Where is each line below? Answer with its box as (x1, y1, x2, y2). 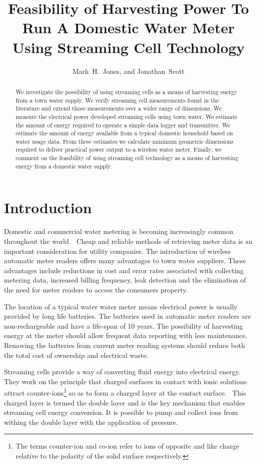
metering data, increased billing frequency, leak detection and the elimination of (4, 275, 246, 285)
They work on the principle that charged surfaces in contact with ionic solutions (4, 376, 247, 386)
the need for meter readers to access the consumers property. (4, 284, 188, 294)
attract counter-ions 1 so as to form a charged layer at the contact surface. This (4, 386, 246, 398)
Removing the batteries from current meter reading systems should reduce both (4, 340, 245, 350)
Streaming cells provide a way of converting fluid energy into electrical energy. (4, 366, 241, 377)
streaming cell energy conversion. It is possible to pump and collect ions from (4, 407, 238, 417)
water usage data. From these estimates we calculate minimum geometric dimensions (15, 137, 234, 145)
